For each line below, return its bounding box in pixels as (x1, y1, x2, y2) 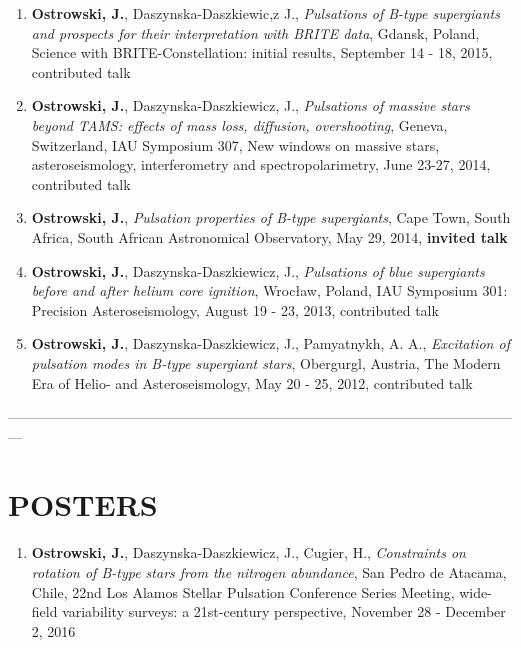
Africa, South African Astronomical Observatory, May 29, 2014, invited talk (31, 226, 508, 247)
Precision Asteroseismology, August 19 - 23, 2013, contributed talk (31, 299, 439, 320)
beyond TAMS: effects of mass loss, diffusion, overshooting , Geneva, (31, 114, 448, 135)
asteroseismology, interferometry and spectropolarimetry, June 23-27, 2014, (31, 154, 491, 175)
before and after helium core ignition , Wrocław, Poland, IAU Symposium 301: (31, 280, 508, 301)
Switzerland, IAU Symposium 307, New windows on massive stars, (31, 134, 440, 155)
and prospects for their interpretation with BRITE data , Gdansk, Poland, (31, 22, 480, 43)
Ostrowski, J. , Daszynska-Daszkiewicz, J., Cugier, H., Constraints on (31, 542, 466, 563)
